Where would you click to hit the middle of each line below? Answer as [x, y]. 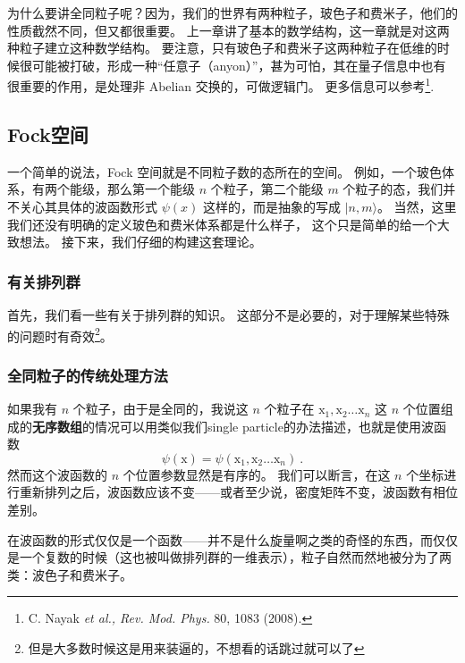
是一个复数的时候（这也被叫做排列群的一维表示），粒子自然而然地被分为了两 [229, 557]
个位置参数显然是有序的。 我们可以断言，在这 [257, 474]
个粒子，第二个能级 [267, 189]
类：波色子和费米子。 [70, 574]
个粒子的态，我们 [393, 189]
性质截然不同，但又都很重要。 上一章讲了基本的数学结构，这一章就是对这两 [228, 30]
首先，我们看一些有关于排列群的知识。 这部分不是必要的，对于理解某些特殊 [228, 315]
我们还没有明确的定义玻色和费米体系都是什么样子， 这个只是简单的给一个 [222, 224]
